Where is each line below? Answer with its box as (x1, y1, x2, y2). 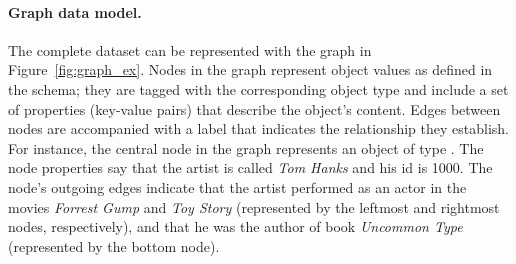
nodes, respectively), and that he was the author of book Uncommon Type (8, 216, 463, 237)
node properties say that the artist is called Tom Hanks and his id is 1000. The (8, 157, 493, 178)
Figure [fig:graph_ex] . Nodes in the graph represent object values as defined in (8, 59, 493, 80)
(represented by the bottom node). (8, 235, 220, 256)
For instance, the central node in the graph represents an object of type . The (8, 137, 484, 158)
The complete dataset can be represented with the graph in (8, 39, 372, 60)
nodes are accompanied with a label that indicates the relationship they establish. (8, 118, 509, 139)
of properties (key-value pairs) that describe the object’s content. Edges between (8, 98, 501, 119)
